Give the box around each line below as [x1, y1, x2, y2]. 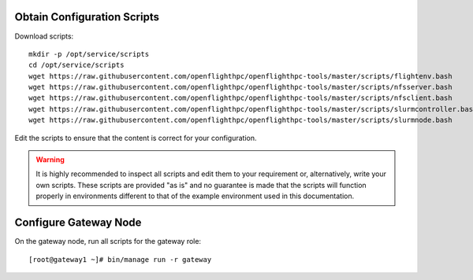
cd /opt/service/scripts [28, 61, 125, 70]
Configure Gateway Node [14, 216, 142, 230]
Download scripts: [14, 31, 74, 41]
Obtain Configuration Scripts [14, 10, 159, 24]
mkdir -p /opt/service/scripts [28, 50, 150, 58]
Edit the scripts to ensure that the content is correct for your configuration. [14, 133, 257, 142]
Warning [35, 155, 65, 164]
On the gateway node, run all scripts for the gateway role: [14, 237, 201, 246]
